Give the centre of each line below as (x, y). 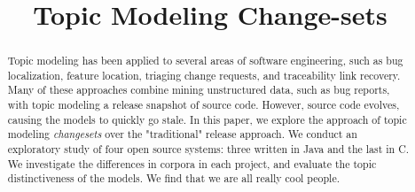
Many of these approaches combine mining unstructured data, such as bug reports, (199, 90)
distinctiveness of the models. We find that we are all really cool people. (174, 178)
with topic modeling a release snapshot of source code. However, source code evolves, (204, 105)
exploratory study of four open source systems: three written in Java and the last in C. (208, 149)
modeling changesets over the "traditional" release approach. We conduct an (182, 134)
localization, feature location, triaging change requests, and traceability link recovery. (204, 75)
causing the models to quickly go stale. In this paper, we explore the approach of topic (207, 119)
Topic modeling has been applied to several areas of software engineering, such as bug (205, 61)
